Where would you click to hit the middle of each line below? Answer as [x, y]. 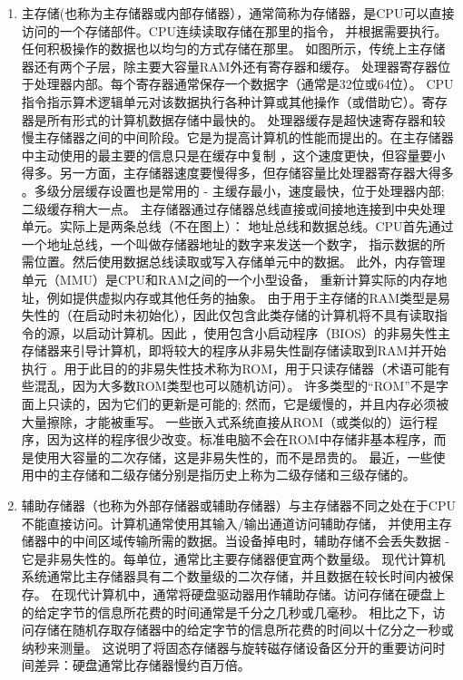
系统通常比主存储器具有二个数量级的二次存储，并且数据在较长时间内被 [231, 576]
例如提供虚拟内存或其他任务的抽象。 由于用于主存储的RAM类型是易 [249, 297]
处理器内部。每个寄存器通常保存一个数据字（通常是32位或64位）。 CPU [244, 84]
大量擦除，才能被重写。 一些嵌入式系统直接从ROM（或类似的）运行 [223, 421]
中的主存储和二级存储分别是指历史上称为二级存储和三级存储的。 [225, 475]
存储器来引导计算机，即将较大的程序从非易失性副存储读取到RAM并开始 [234, 350]
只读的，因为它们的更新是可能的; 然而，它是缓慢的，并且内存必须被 [248, 404]
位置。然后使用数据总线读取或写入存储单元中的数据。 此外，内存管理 [240, 262]
